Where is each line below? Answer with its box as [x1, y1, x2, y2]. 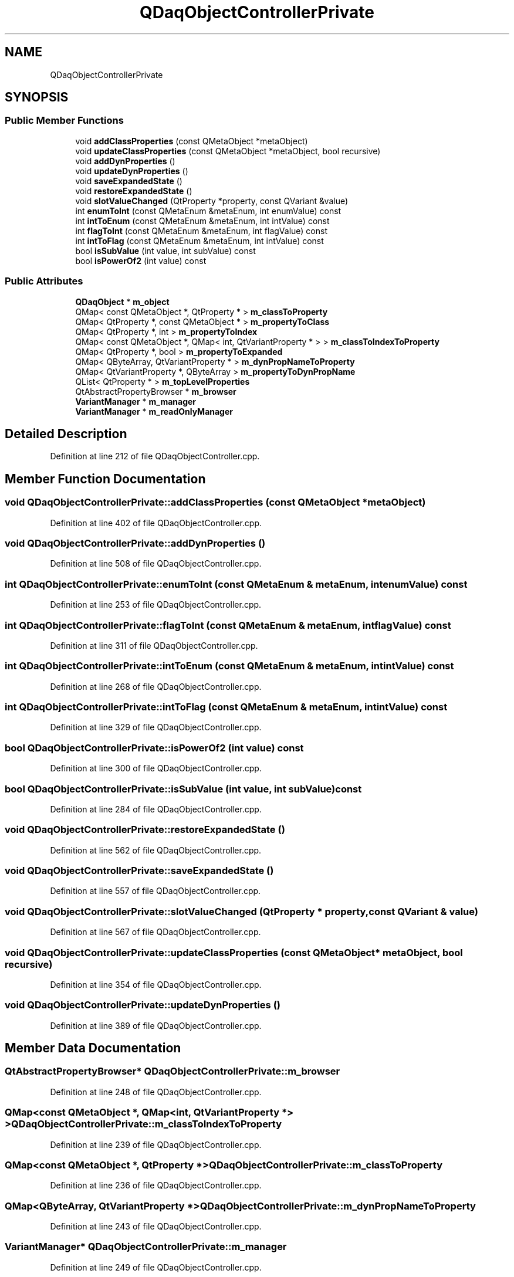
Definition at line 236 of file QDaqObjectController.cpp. [50, 1180, 262, 1191]
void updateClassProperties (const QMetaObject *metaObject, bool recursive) [75, 145, 381, 156]
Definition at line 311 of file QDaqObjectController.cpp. [50, 640, 258, 651]
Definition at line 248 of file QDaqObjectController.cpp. [50, 1086, 262, 1097]
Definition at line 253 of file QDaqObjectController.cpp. [50, 599, 262, 610]
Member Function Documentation [5, 471, 206, 486]
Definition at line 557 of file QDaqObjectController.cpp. [50, 886, 261, 896]
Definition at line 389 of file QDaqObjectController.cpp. [50, 1020, 262, 1031]
